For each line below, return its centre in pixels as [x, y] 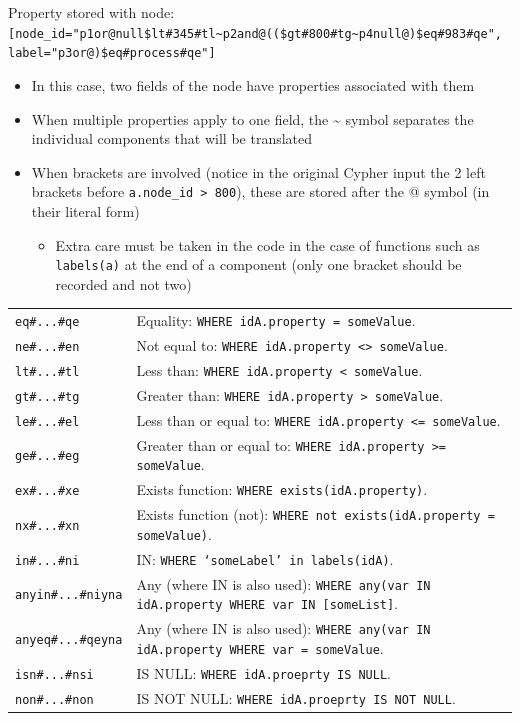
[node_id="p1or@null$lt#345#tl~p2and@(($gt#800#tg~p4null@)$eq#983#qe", [255, 33]
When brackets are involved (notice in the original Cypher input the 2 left [258, 171]
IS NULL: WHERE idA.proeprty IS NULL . [263, 672]
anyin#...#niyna [69, 595]
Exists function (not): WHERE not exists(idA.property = [315, 514]
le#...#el [47, 421]
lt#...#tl [47, 371]
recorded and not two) [123, 283]
